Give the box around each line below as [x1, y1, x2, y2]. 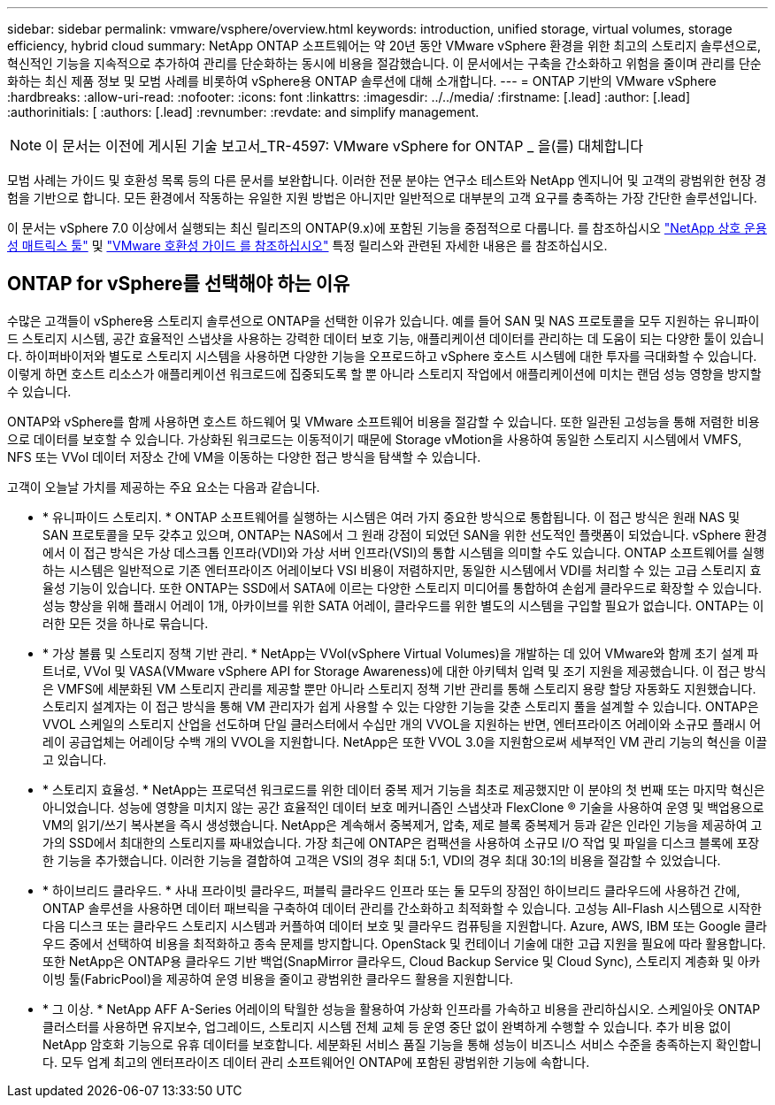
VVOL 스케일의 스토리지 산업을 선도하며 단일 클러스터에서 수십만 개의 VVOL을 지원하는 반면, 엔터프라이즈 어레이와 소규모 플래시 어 [42, 716, 762, 732]
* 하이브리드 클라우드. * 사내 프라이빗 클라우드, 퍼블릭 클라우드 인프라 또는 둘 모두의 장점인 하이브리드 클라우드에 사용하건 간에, [42, 882, 740, 898]
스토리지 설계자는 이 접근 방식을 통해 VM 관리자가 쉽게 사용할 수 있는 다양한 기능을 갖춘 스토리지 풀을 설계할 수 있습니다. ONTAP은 [42, 698, 759, 714]
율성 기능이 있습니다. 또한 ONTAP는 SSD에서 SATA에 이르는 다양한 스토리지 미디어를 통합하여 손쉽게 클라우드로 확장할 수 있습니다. [42, 579, 762, 595]
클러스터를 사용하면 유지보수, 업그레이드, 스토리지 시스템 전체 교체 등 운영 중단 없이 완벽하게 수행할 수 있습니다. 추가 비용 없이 [42, 1018, 732, 1034]
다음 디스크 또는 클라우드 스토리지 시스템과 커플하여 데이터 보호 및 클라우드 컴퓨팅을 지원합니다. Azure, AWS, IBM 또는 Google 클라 [42, 917, 767, 933]
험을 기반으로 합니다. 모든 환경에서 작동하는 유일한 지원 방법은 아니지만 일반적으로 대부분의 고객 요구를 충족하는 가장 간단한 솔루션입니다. [7, 190, 757, 205]
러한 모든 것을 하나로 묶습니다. [42, 615, 209, 631]
